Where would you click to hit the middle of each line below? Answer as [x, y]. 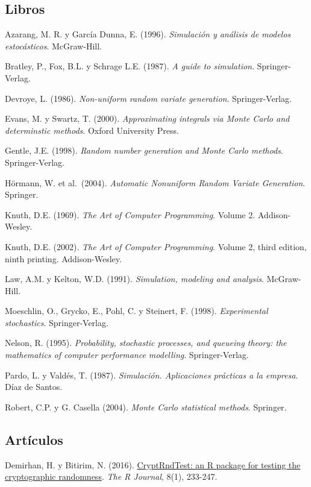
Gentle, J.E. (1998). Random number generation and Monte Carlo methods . [144, 150]
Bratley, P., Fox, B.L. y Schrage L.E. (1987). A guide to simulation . [130, 66]
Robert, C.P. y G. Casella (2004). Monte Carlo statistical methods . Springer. [146, 407]
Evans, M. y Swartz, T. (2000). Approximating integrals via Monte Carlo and [147, 118]
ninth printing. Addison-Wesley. [63, 258]
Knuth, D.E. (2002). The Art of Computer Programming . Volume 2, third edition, [156, 246]
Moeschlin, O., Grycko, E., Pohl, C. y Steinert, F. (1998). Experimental [137, 311]
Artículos [34, 439]
